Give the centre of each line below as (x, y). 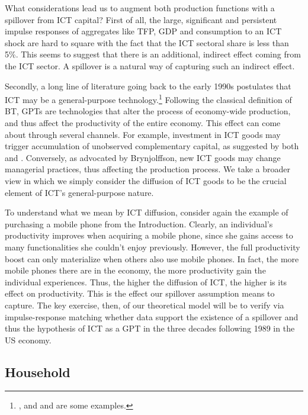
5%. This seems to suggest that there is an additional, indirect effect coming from (153, 54)
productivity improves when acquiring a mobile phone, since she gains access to (149, 235)
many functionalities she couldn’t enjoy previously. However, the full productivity (153, 247)
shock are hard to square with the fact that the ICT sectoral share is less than (147, 42)
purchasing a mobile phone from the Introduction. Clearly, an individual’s (139, 223)
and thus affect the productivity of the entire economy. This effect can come (143, 123)
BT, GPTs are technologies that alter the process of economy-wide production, (148, 111)
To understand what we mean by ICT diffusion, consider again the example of (147, 212)
